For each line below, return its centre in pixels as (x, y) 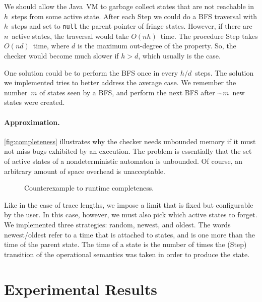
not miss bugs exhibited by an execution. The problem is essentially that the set (128, 151)
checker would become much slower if (61, 56)
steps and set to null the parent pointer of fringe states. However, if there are (132, 26)
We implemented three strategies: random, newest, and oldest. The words (117, 224)
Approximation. (32, 122)
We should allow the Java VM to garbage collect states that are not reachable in (129, 6)
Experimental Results (81, 289)
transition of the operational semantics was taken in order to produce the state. (127, 254)
